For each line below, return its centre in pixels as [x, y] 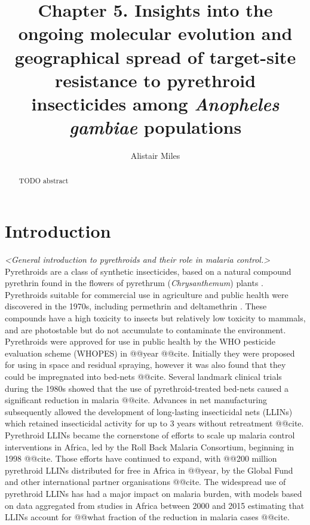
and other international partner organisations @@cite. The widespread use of [145, 482]
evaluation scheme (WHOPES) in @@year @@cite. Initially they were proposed [150, 353]
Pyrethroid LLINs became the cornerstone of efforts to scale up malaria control [150, 435]
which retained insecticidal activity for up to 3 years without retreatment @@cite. [154, 423]
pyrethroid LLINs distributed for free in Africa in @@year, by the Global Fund [149, 470]
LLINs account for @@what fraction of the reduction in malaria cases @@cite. [147, 517]
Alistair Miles [155, 156]
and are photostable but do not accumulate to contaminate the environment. [145, 329]
